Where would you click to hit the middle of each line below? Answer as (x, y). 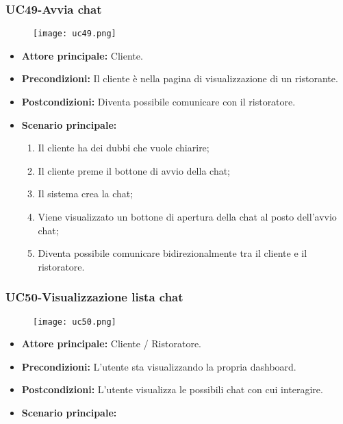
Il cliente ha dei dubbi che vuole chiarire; (124, 148)
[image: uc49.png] (75, 34)
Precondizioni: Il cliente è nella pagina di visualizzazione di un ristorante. (180, 78)
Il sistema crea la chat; (86, 194)
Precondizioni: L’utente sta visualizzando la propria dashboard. (159, 366)
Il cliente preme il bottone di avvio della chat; (134, 170)
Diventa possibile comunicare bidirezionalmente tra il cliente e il (173, 253)
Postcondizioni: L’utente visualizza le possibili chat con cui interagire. (172, 389)
